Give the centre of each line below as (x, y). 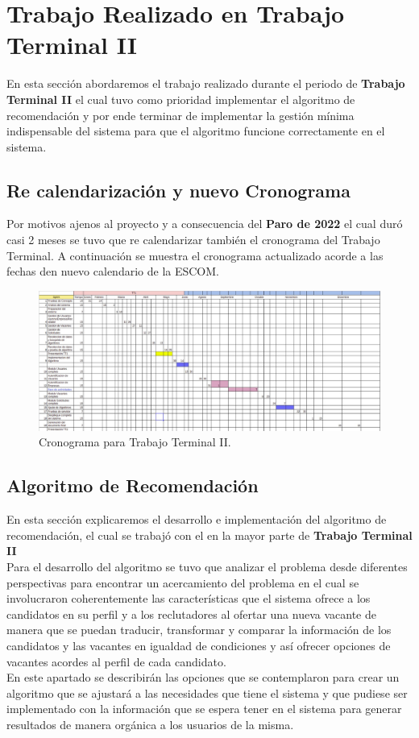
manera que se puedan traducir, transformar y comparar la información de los (199, 630)
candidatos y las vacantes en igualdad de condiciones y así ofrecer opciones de (199, 645)
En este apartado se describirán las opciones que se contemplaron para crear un (203, 677)
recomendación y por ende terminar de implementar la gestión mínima (180, 115)
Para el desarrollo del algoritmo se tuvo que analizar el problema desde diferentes (207, 566)
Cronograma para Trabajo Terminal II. (135, 442)
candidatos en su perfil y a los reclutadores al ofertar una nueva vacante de (191, 614)
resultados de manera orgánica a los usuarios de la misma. (150, 724)
